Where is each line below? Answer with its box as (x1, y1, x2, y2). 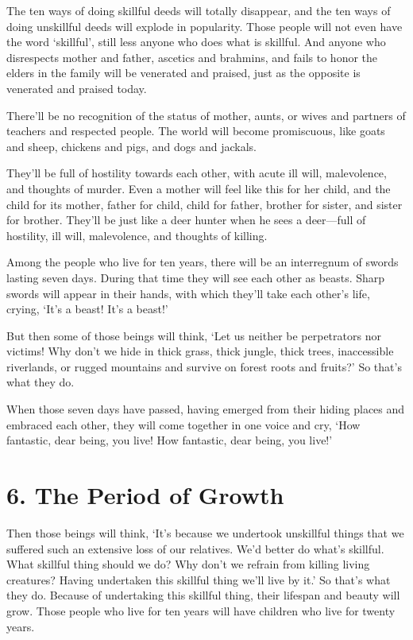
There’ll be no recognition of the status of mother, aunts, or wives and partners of (6, 107, 406, 123)
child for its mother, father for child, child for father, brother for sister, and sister (6, 196, 403, 212)
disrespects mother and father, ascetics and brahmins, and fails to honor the (6, 48, 378, 65)
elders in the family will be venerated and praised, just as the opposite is (6, 64, 361, 81)
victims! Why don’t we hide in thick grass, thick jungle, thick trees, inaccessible (6, 343, 394, 359)
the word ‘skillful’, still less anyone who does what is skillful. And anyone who (6, 33, 386, 50)
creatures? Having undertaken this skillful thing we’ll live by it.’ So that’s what (6, 571, 391, 588)
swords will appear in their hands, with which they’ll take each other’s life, (6, 285, 370, 301)
